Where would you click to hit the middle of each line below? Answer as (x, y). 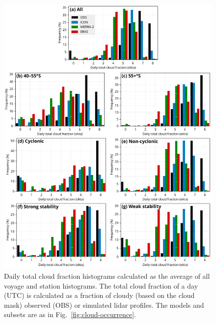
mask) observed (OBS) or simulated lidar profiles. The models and (104, 305)
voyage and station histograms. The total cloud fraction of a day (101, 285)
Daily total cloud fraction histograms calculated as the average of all (107, 276)
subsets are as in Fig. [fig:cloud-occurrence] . (70, 314)
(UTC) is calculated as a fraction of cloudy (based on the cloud (99, 295)
